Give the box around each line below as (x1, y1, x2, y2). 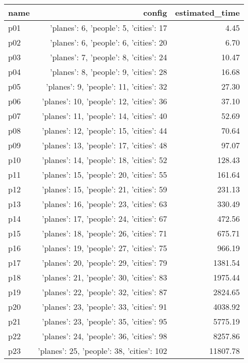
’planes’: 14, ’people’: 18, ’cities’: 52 (41, 154, 167, 166)
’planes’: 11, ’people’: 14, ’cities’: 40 (41, 110, 167, 122)
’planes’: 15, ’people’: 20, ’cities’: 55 (41, 169, 167, 180)
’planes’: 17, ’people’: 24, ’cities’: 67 (41, 213, 167, 224)
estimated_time (175, 7, 240, 18)
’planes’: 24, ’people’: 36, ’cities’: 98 (41, 330, 167, 342)
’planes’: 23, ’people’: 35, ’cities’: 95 (41, 315, 167, 327)
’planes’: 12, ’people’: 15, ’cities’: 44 (41, 125, 167, 136)
